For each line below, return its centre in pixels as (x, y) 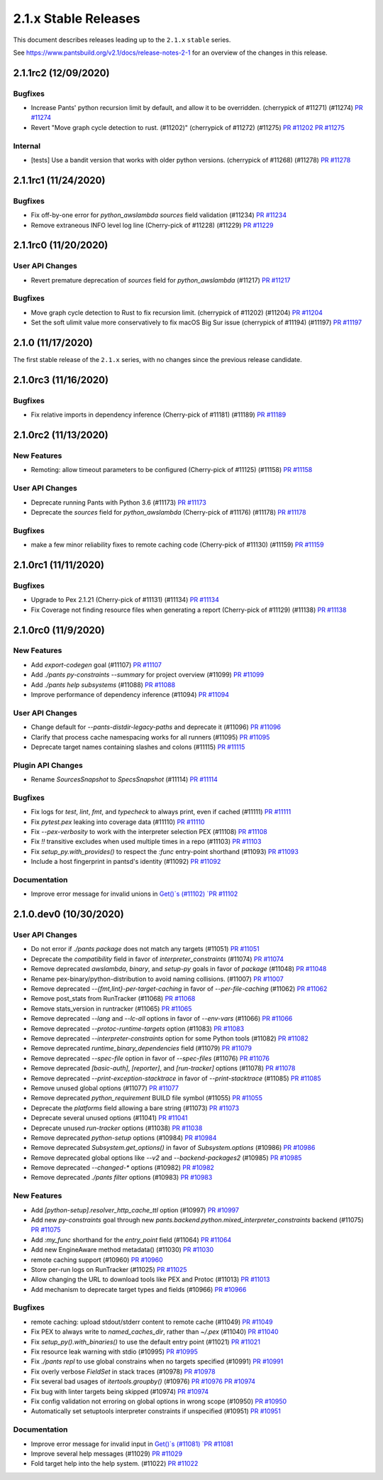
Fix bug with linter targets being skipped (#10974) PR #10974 (120, 1391)
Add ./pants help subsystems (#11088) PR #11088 (103, 684)
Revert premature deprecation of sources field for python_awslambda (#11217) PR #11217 (161, 280)
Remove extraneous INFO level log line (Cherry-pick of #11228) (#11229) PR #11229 (152, 225)
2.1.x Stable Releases (77, 18)
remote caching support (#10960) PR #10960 (97, 1259)
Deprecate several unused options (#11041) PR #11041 (109, 1118)
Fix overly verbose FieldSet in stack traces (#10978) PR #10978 (123, 1371)
